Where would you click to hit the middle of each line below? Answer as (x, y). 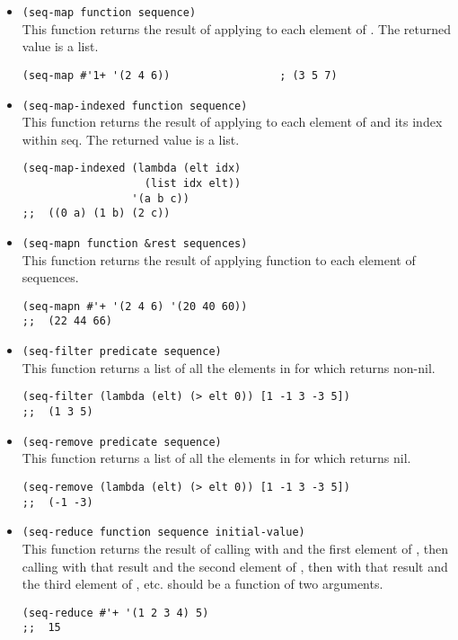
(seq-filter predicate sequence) (122, 352)
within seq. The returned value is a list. (131, 139)
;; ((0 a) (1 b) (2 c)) (96, 213)
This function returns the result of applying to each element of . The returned (237, 28)
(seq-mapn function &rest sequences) (135, 243)
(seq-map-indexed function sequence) (135, 106)
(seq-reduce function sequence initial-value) (163, 533)
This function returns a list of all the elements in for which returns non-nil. (229, 367)
